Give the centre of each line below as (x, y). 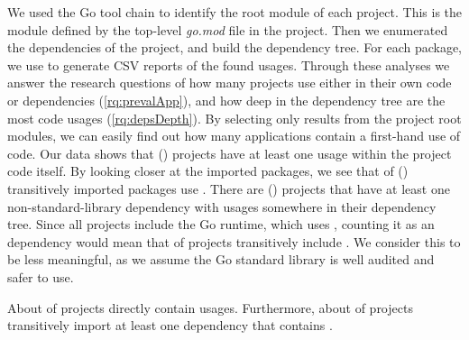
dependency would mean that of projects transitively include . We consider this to (234, 241)
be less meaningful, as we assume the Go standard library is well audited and (221, 259)
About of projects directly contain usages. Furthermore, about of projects (210, 307)
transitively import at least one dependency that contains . (170, 325)
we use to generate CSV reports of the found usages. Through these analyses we (229, 64)
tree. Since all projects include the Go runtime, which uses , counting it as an (221, 224)
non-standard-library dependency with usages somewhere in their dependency (222, 206)
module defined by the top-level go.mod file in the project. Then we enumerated (228, 29)
